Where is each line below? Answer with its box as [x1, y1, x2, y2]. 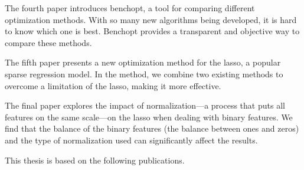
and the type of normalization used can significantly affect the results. [5, 133, 258, 146]
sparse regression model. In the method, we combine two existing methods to [5, 67, 283, 80]
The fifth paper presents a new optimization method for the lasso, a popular [5, 56, 281, 68]
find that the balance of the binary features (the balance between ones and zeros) [5, 122, 299, 135]
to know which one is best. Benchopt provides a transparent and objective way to [5, 25, 300, 37]
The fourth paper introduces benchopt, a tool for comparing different [5, 2, 255, 14]
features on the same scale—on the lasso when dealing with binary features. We [5, 110, 293, 123]
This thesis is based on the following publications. [5, 153, 185, 166]
